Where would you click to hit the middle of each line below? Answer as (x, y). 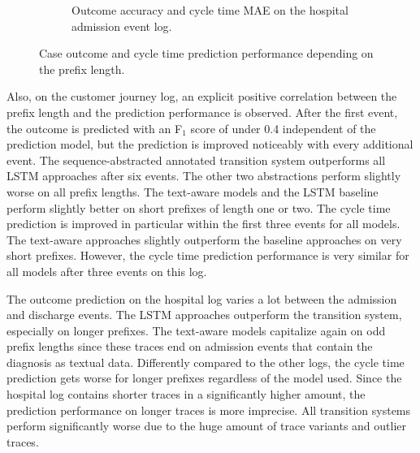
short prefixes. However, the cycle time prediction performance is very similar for (208, 255)
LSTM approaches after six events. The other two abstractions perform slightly (204, 176)
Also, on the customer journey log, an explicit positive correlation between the (202, 96)
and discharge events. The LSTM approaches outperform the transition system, (204, 315)
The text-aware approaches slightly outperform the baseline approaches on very (204, 239)
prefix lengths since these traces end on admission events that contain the (190, 346)
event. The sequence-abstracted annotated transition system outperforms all (196, 160)
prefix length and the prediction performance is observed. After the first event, (202, 112)
